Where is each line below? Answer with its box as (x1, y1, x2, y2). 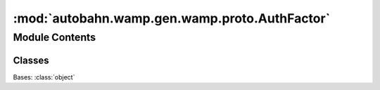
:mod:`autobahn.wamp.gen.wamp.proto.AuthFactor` (13, 11, 331, 26)
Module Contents (13, 31, 96, 44)
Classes (13, 54, 49, 66)
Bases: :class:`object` (13, 72, 75, 81)
